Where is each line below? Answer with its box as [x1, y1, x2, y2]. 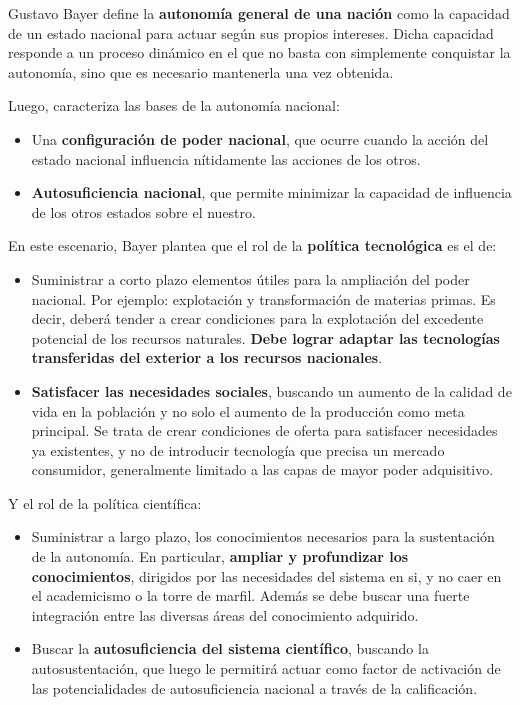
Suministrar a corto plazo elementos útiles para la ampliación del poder [31, 268, 470, 289]
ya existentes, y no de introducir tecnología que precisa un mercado [31, 439, 445, 460]
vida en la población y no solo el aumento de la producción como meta [31, 400, 465, 421]
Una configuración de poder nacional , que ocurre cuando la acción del [31, 128, 489, 149]
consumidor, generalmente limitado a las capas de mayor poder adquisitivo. [31, 459, 494, 480]
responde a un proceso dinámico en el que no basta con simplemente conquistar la [8, 42, 511, 63]
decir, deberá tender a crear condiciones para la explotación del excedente [31, 308, 484, 329]
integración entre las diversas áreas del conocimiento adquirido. [31, 604, 419, 625]
